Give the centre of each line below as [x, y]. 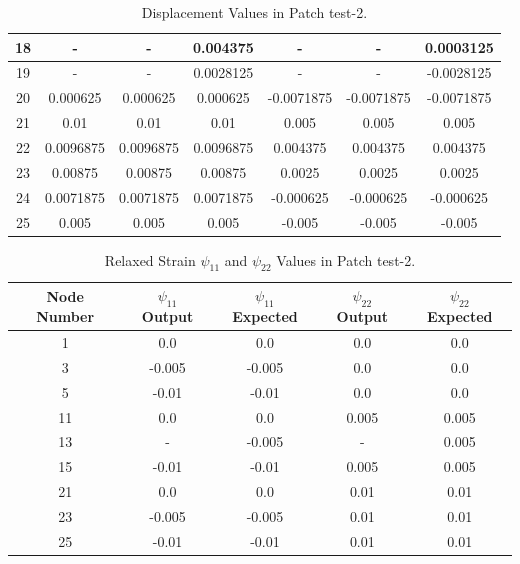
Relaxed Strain [150, 259]
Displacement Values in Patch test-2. [254, 12]
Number [65, 315]
